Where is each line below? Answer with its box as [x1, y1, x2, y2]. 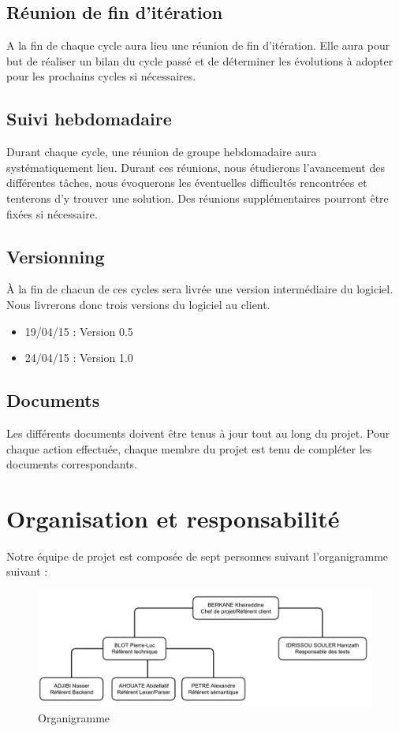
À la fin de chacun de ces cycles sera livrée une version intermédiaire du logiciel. [6, 281, 393, 297]
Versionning [6, 244, 105, 268]
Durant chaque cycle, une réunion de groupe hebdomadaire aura [6, 144, 317, 160]
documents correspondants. [6, 456, 137, 472]
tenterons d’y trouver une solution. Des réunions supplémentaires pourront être [6, 189, 389, 206]
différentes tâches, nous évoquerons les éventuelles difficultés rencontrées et [6, 174, 367, 191]
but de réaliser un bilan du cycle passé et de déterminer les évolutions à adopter [6, 52, 393, 69]
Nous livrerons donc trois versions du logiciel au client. [6, 296, 270, 312]
